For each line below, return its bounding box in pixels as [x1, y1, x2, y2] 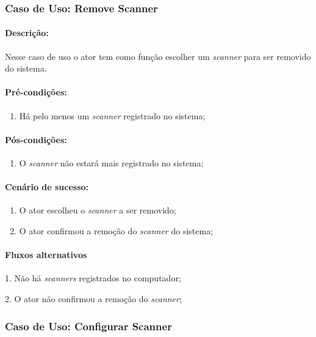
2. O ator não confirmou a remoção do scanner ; [5, 292, 182, 305]
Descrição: [5, 26, 49, 39]
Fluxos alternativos [5, 248, 87, 261]
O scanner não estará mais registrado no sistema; [19, 157, 204, 169]
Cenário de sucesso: [5, 180, 89, 193]
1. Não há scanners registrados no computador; [5, 272, 181, 284]
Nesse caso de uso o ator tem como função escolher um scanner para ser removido [5, 50, 311, 62]
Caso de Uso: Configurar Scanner [5, 318, 172, 333]
